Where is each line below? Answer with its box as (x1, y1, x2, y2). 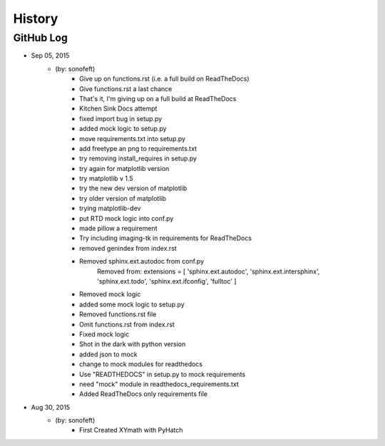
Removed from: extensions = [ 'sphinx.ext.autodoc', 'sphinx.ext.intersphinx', (97, 267, 320, 276)
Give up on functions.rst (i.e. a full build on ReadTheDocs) (79, 75, 250, 83)
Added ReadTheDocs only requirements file (79, 390, 208, 398)
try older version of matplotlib (79, 194, 167, 202)
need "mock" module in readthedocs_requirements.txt (79, 380, 239, 388)
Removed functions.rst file (79, 310, 157, 318)
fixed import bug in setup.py (79, 114, 163, 123)
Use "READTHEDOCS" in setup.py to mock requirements (79, 370, 246, 378)
